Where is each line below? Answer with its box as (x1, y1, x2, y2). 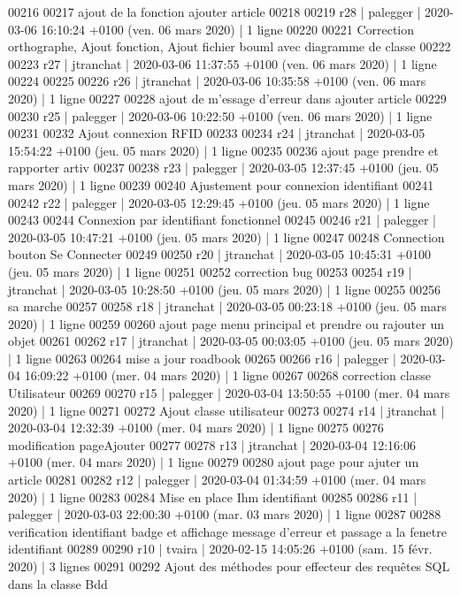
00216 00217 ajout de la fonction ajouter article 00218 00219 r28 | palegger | (8, 3, 421, 20)
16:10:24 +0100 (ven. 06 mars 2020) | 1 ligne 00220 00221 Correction (41, 19, 415, 38)
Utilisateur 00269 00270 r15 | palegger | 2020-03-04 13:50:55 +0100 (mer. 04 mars (8, 384, 450, 402)
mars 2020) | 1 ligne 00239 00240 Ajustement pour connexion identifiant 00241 (8, 175, 434, 194)
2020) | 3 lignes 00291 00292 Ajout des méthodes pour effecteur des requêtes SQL (8, 557, 450, 575)
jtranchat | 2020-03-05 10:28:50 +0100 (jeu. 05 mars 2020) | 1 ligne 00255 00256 (8, 279, 441, 298)
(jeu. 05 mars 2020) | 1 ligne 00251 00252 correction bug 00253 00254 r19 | (8, 262, 412, 280)
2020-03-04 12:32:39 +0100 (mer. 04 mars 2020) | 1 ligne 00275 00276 (8, 418, 384, 437)
